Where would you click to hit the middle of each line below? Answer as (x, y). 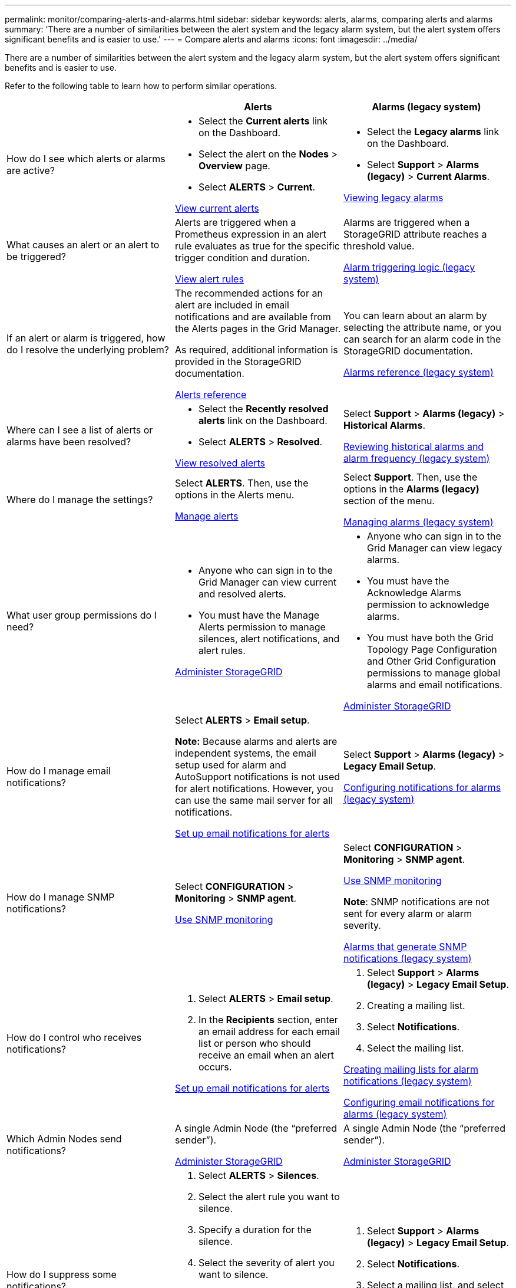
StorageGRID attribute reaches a (415, 234)
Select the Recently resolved (263, 409)
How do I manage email (59, 771)
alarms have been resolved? (69, 442)
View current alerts (217, 208)
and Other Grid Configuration (431, 661)
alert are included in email (232, 305)
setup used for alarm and (230, 765)
